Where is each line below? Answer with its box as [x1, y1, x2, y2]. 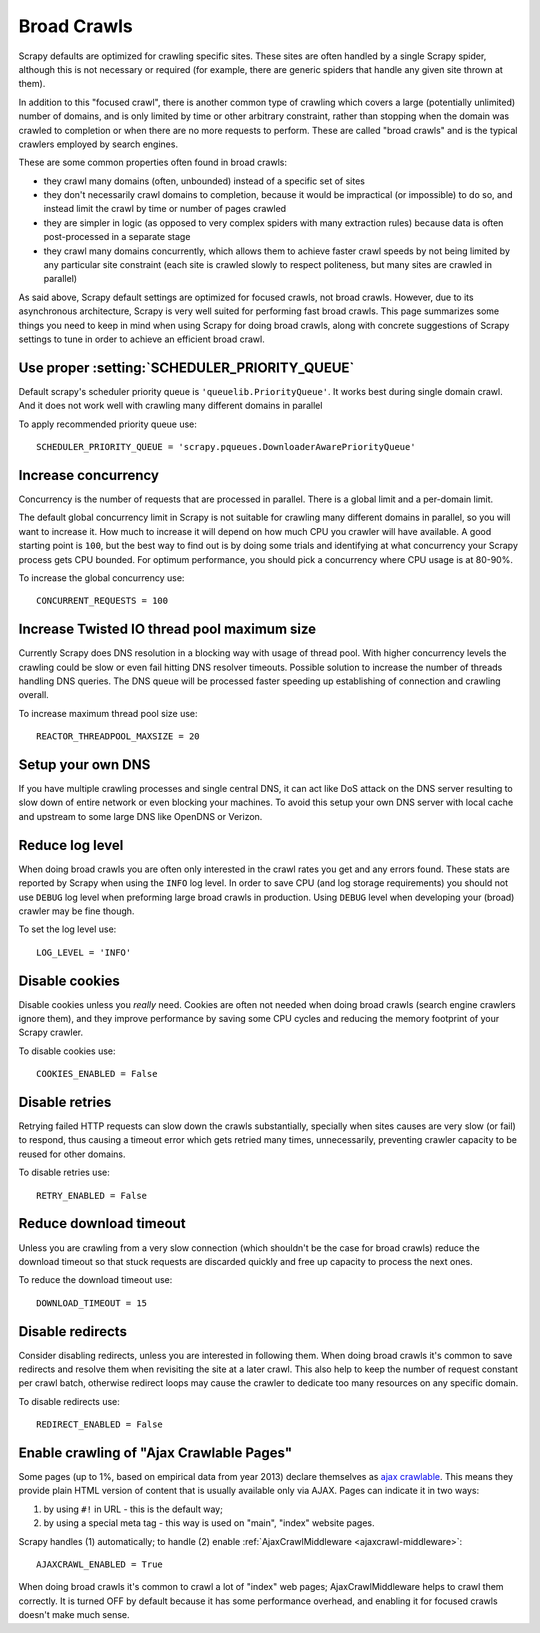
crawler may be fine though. [18, 905, 135, 917]
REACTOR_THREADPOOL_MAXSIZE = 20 [36, 731, 200, 742]
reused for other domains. [18, 1148, 126, 1160]
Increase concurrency [18, 466, 160, 484]
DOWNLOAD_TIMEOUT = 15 [36, 1297, 148, 1309]
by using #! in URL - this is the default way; [43, 1503, 224, 1515]
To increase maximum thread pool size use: [18, 707, 199, 719]
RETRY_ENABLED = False [36, 1190, 148, 1201]
